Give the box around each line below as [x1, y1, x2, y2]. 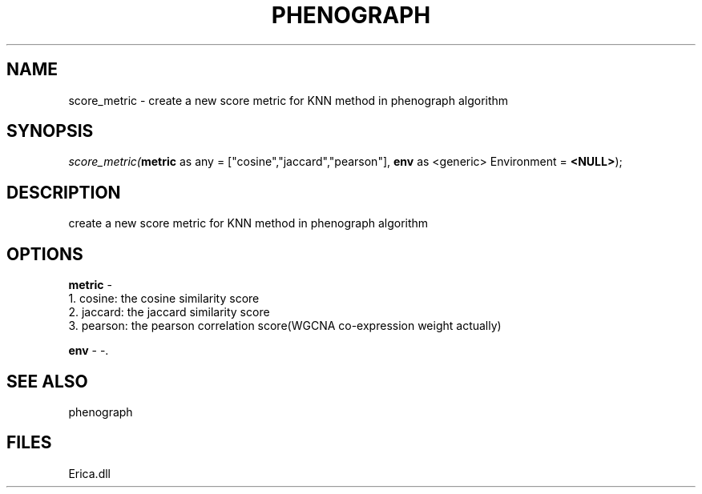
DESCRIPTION [6, 182, 121, 203]
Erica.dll [68, 466, 111, 480]
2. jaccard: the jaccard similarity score [68, 305, 270, 319]
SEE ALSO [6, 371, 88, 392]
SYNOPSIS [6, 121, 94, 142]
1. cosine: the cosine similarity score [68, 291, 260, 306]
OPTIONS [6, 243, 83, 264]
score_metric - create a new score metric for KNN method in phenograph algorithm [68, 93, 509, 107]
